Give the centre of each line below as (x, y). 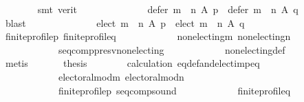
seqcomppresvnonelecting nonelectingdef (172, 49)
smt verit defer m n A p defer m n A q (168, 9)
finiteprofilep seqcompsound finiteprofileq (174, 90)
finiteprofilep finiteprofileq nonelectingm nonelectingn (148, 36)
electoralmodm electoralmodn (121, 76)
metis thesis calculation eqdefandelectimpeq (132, 63)
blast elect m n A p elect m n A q (125, 22)
